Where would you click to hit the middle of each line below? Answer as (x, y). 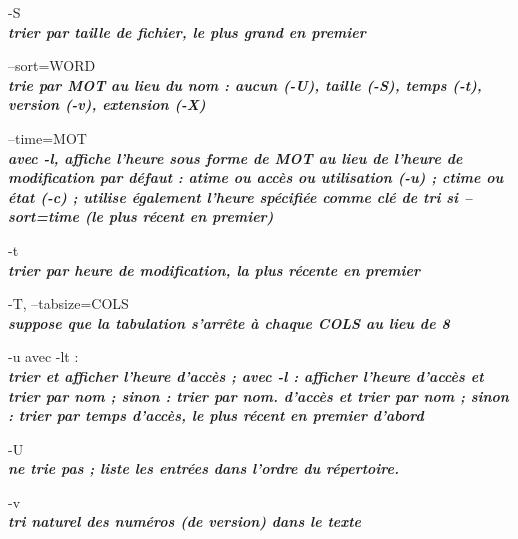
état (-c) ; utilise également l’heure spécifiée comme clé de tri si (233, 196)
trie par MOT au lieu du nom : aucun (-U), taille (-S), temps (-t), (245, 84)
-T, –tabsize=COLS (68, 303)
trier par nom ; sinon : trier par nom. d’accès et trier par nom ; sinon (258, 395)
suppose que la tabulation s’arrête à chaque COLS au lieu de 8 (229, 322)
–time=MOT (47, 137)
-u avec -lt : (43, 356)
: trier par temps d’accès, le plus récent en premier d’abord (216, 415)
